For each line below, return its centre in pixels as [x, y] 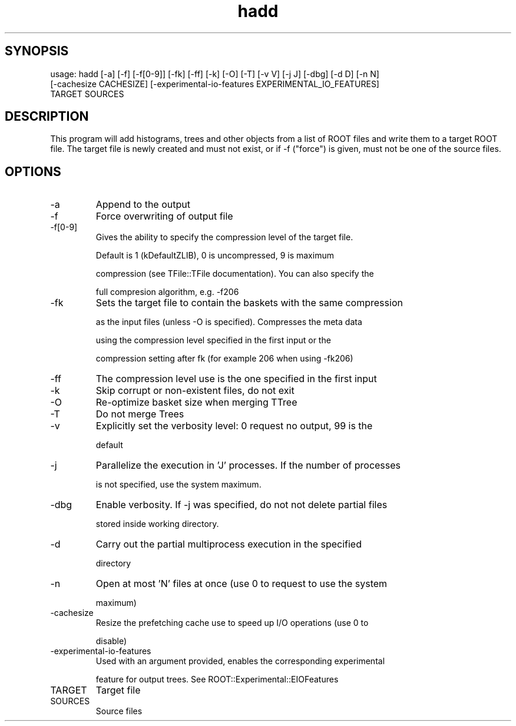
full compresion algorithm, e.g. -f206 [167, 292]
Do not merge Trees [140, 414]
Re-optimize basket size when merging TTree [196, 402]
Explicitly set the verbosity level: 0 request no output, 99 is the [234, 426]
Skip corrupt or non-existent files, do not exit [195, 391]
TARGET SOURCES [87, 94]
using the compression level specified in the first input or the [213, 340]
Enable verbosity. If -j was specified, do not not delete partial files [242, 505]
